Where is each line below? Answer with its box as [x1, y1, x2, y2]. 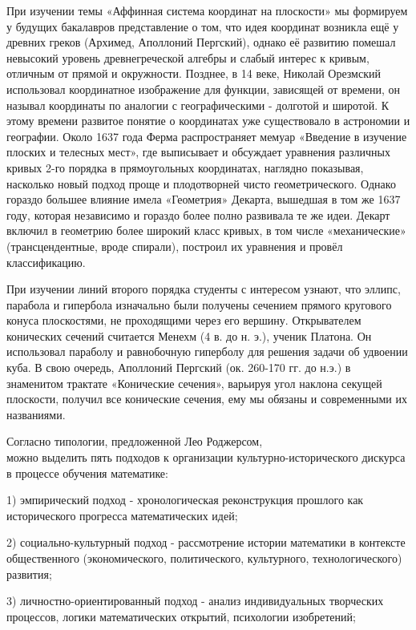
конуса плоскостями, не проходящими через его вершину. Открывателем [6, 312, 361, 329]
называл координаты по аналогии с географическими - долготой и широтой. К [6, 96, 390, 113]
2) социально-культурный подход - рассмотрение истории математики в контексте [6, 534, 406, 551]
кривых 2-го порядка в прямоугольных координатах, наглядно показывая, [6, 159, 364, 176]
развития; [6, 565, 52, 582]
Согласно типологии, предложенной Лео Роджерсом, [6, 433, 263, 450]
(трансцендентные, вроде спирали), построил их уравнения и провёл [6, 237, 343, 254]
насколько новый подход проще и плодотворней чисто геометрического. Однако [6, 175, 396, 192]
